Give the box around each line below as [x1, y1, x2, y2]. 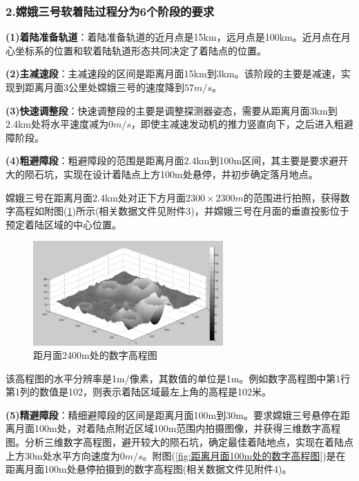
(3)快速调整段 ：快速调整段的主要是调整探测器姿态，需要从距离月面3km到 [6, 103, 338, 117]
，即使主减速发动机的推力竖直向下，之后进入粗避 [130, 117, 353, 131]
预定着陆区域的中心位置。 [6, 217, 122, 231]
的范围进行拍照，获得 [243, 190, 340, 204]
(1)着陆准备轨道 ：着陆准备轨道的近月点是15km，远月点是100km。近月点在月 [6, 30, 351, 44]
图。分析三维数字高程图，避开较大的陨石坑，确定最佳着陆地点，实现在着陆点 [6, 435, 353, 449]
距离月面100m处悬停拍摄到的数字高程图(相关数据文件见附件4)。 [6, 462, 292, 476]
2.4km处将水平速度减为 [6, 117, 108, 131]
